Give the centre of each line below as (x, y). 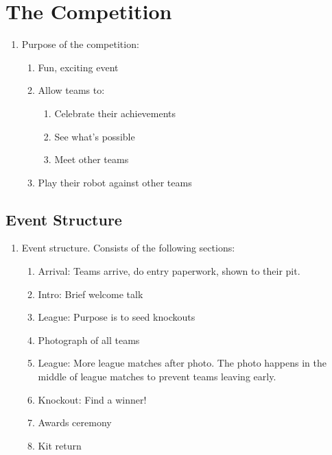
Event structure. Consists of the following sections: (128, 248)
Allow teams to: (71, 90)
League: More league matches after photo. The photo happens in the (182, 363)
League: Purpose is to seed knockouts (117, 317)
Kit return (60, 445)
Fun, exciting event (78, 67)
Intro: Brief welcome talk (91, 294)
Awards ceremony (75, 422)
